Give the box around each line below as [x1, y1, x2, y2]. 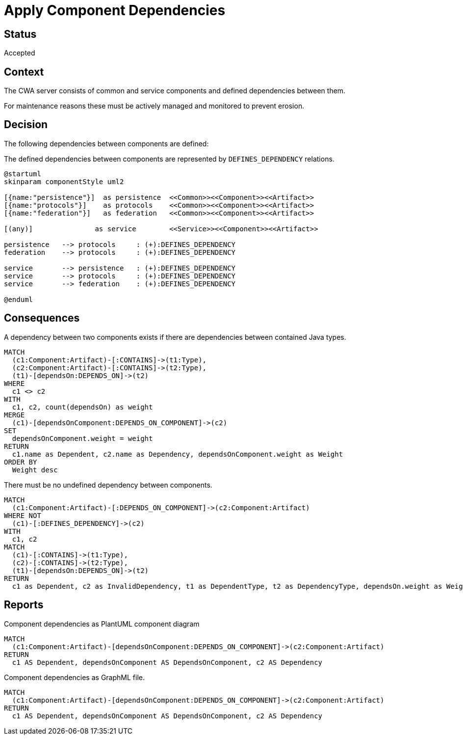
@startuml [4, 169, 41, 178]
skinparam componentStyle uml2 [4, 177, 124, 186]
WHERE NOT [4, 511, 41, 520]
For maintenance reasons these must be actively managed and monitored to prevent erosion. [4, 102, 305, 110]
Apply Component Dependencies [4, 2, 226, 19]
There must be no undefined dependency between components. [4, 480, 212, 489]
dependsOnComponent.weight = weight [12, 434, 153, 442]
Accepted [4, 49, 35, 57]
